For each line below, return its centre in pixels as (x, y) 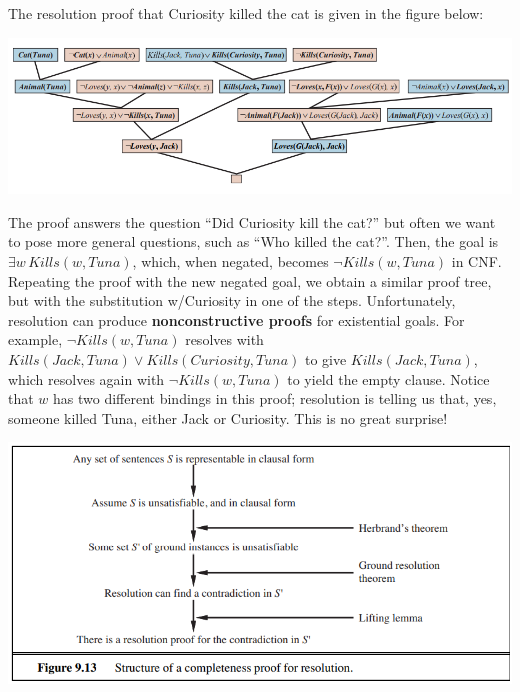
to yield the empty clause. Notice (388, 378)
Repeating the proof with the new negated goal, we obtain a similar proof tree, (250, 280)
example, (35, 339)
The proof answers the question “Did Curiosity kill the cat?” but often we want (252, 221)
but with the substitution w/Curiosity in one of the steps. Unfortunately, (232, 300)
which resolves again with (86, 378)
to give (325, 358)
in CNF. (476, 260)
